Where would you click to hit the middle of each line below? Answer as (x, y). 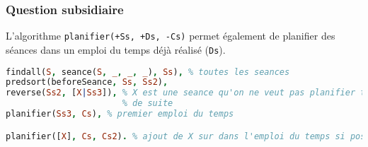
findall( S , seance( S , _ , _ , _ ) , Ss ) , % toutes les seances (148, 72)
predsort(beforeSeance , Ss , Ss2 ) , (87, 82)
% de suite (148, 104)
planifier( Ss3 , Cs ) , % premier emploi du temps (120, 114)
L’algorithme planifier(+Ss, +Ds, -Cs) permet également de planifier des (171, 36)
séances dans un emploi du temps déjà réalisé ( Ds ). (116, 49)
